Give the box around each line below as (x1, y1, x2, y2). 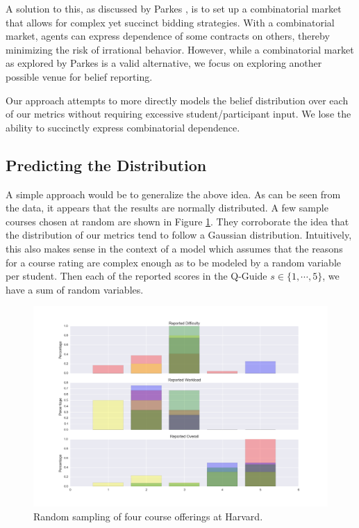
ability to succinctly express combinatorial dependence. (6, 120, 240, 134)
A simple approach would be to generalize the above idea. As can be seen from (6, 186, 341, 201)
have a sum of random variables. (6, 282, 144, 296)
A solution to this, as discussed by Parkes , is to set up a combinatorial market (6, 1, 342, 15)
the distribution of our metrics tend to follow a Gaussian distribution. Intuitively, (6, 227, 352, 242)
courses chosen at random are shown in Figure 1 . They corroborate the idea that (6, 214, 349, 228)
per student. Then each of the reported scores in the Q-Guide (6, 269, 267, 283)
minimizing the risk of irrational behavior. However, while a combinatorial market (6, 42, 354, 56)
